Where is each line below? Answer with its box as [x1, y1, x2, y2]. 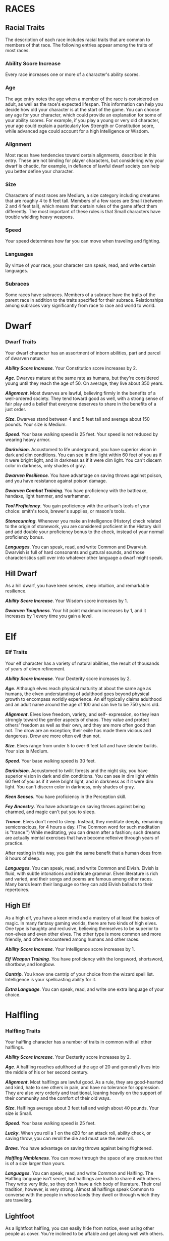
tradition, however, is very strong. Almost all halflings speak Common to [5, 1186, 155, 1192]
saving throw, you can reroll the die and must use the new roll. [5, 1135, 134, 1142]
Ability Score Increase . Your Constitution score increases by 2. [5, 365, 137, 371]
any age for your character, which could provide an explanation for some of [5, 112, 162, 118]
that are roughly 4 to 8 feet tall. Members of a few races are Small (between [5, 198, 163, 204]
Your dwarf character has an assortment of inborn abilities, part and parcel [5, 350, 161, 356]
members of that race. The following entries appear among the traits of [5, 42, 153, 48]
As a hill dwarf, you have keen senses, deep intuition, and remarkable [5, 583, 150, 589]
